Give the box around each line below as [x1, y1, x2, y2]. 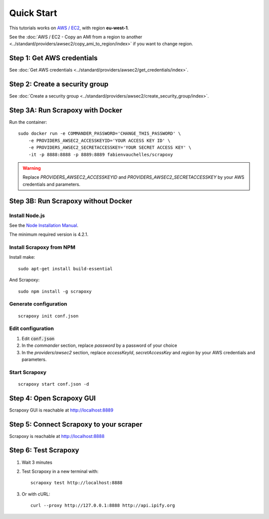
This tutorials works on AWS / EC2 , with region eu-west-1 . [9, 25, 129, 31]
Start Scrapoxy [9, 369, 47, 376]
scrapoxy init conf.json [18, 313, 79, 318]
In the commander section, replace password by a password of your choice [21, 342, 177, 348]
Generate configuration [9, 301, 67, 308]
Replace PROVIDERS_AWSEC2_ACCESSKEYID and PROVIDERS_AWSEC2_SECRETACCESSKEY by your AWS [22, 174, 245, 180]
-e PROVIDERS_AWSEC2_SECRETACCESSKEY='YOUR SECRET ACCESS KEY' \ [28, 145, 192, 150]
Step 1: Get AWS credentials [9, 54, 98, 62]
